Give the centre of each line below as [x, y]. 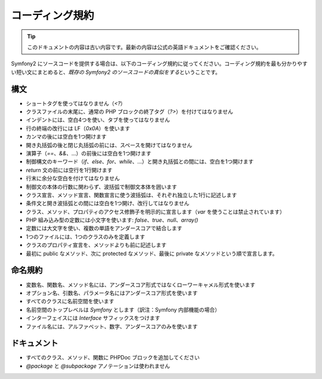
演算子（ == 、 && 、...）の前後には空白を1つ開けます [89, 153]
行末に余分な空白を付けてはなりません [73, 178]
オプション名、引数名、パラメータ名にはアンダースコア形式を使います [112, 293]
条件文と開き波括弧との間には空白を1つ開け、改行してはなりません [108, 203]
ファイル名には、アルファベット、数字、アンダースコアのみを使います [112, 326]
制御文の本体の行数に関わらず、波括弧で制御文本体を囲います [101, 187]
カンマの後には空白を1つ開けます [66, 136]
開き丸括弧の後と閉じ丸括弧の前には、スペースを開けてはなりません [109, 145]
